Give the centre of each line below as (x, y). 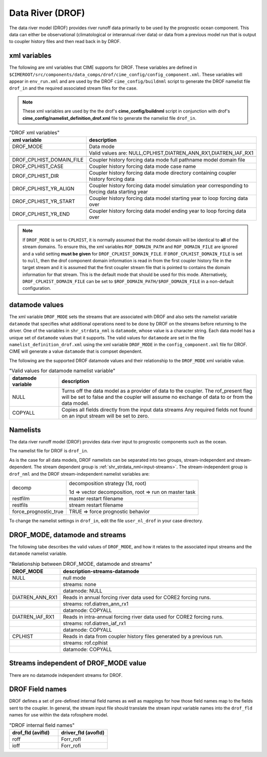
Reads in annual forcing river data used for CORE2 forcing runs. (137, 597)
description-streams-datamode (101, 571)
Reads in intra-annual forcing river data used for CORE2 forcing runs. (143, 617)
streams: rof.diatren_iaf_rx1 (94, 623)
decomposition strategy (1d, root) (108, 483)
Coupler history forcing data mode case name (143, 166)
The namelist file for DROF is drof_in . (49, 451)
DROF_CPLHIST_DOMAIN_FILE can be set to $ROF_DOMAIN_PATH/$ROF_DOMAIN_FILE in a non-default (128, 281)
